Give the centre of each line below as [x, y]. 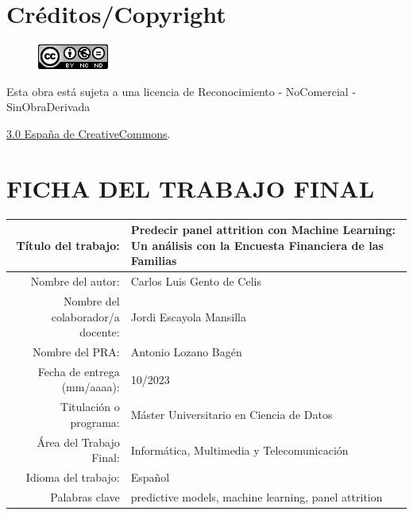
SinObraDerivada [48, 107]
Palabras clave [85, 497]
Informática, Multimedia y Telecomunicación [239, 450]
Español [150, 477]
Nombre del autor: [75, 281]
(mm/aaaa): [91, 387]
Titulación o [90, 407]
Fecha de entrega [79, 371]
